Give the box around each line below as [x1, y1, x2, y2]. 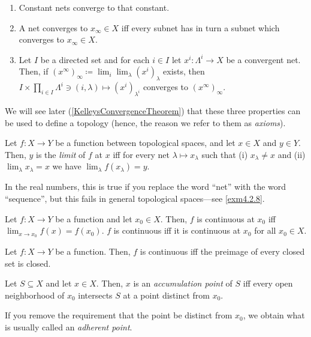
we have [52, 160, 81, 172]
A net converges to [19, 21, 88, 34]
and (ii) [277, 148, 306, 160]
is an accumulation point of [133, 277, 233, 290]
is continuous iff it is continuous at [113, 224, 241, 237]
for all [254, 224, 276, 237]
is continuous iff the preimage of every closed [140, 244, 305, 257]
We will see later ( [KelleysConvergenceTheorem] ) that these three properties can [5, 104, 301, 117]
